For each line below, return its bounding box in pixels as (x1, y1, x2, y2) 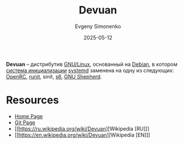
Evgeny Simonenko (75, 23, 121, 30)
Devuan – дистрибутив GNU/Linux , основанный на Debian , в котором (6, 61, 178, 68)
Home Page (14, 113, 43, 120)
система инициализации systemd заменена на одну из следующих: (6, 66, 174, 73)
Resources (6, 94, 59, 107)
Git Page (14, 119, 36, 126)
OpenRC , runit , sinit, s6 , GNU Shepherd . (6, 73, 102, 80)
